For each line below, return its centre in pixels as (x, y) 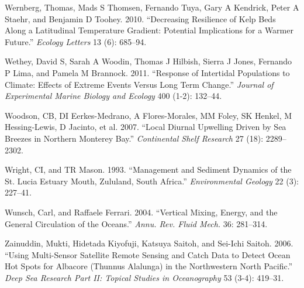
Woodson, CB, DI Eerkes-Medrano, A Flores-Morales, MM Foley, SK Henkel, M (148, 115)
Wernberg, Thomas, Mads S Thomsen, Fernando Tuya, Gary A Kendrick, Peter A (152, 7)
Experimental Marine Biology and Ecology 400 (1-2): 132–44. (113, 96)
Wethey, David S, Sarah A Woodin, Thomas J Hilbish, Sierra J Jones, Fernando (148, 61)
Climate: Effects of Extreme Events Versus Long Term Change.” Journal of (139, 84)
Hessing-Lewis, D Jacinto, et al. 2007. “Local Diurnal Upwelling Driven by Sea (146, 127)
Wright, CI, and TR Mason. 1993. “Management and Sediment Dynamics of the (148, 169)
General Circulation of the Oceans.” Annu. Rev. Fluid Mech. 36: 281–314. (136, 223)
